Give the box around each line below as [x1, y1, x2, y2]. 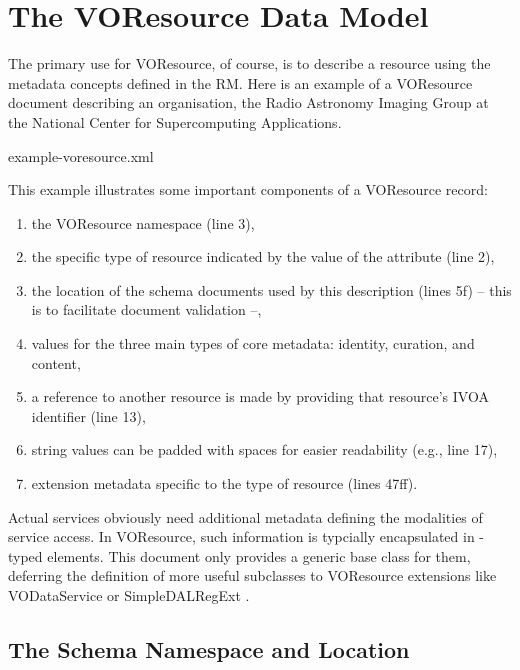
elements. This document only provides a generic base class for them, [47, 545, 471, 566]
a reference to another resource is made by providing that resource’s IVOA [31, 386, 489, 407]
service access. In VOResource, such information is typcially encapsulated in [8, 526, 475, 547]
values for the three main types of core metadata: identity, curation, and [31, 333, 475, 354]
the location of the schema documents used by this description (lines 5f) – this [31, 279, 512, 300]
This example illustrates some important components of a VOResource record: [8, 179, 488, 200]
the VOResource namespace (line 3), [31, 212, 255, 233]
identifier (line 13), [31, 405, 146, 426]
